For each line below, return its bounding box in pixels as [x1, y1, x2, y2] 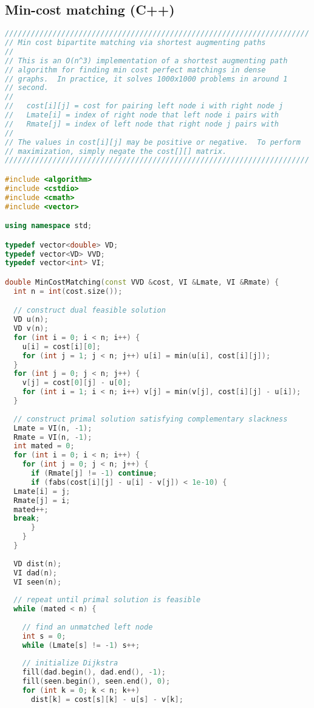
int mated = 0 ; [13, 442, 75, 451]
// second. [5, 83, 49, 92]
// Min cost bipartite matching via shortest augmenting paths [5, 38, 266, 47]
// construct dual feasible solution [13, 306, 166, 315]
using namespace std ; [5, 221, 92, 231]
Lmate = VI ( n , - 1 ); [13, 423, 92, 432]
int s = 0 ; [22, 631, 66, 640]
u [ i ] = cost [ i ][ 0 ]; [22, 342, 101, 351]
